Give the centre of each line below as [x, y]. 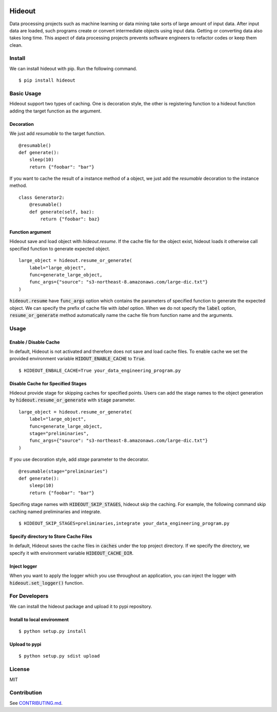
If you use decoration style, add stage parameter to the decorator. [79, 459]
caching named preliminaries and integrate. [55, 512]
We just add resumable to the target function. [57, 134]
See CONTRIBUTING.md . [36, 703]
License [20, 669]
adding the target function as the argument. [56, 111]
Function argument [30, 232]
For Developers [29, 596]
